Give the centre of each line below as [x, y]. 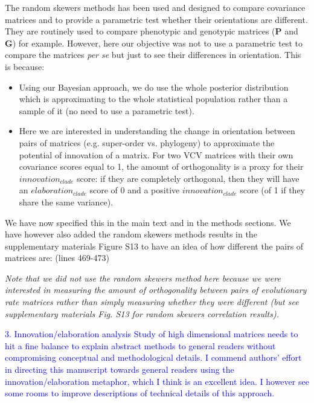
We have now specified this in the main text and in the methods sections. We [148, 222]
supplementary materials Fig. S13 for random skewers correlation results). [142, 313]
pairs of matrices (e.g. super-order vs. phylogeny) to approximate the [147, 142]
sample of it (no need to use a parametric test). [107, 110]
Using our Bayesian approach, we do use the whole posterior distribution [154, 87]
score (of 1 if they [273, 190]
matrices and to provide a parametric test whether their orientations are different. [156, 19]
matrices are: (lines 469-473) [57, 258]
